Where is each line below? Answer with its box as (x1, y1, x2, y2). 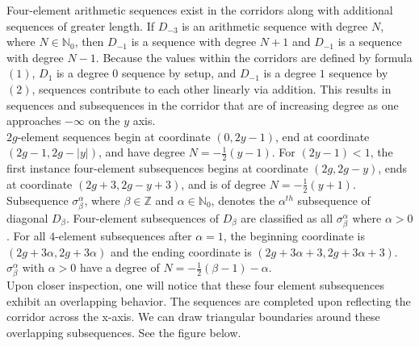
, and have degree (98, 144, 185, 160)
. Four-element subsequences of (65, 209, 219, 226)
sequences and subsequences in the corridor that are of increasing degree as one (6, 96, 399, 113)
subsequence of (297, 191, 371, 208)
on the (88, 112, 120, 129)
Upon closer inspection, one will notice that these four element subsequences (6, 277, 384, 294)
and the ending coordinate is (110, 243, 252, 260)
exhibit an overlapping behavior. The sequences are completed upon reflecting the (6, 292, 411, 309)
